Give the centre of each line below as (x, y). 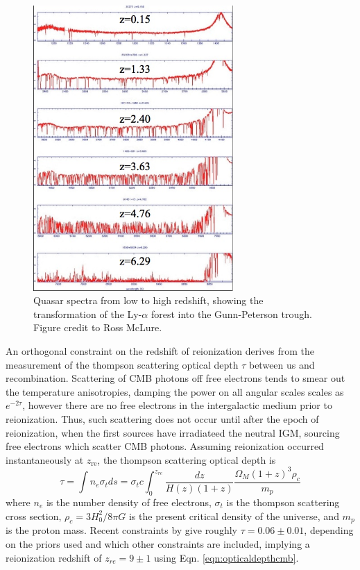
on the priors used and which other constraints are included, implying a (158, 543)
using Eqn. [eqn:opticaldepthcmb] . (226, 557)
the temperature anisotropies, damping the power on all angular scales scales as (175, 391)
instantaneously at (45, 459)
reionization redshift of (54, 557)
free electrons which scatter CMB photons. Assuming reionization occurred (165, 446)
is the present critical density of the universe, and (234, 515)
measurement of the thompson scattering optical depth (122, 364)
